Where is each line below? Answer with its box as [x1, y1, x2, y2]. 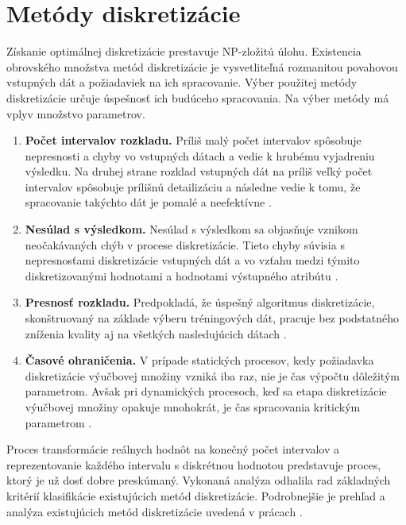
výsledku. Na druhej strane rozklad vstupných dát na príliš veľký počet [25, 163, 373, 180]
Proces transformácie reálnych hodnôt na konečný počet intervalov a [6, 441, 339, 457]
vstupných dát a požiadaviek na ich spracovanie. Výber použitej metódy [6, 74, 358, 91]
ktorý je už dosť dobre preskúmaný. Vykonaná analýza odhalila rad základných [6, 472, 391, 488]
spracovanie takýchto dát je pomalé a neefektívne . [25, 194, 272, 210]
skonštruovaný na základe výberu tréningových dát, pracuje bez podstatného [25, 310, 400, 326]
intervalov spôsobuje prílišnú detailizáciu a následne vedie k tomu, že [25, 178, 361, 195]
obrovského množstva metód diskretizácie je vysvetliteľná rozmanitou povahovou [6, 58, 398, 75]
